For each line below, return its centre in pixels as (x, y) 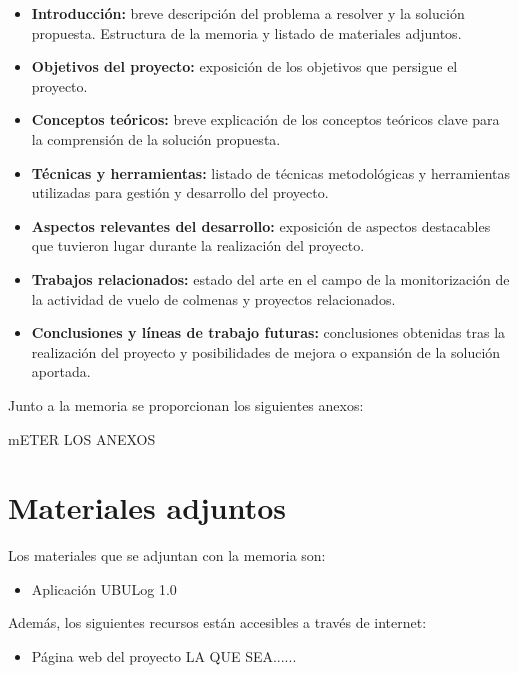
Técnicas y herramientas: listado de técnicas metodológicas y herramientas (270, 172)
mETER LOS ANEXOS (82, 438)
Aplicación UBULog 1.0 (104, 588)
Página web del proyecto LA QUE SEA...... (164, 656)
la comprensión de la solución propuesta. (156, 138)
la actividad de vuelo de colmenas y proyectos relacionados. (213, 298)
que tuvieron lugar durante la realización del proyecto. (198, 245)
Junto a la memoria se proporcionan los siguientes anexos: (186, 404)
